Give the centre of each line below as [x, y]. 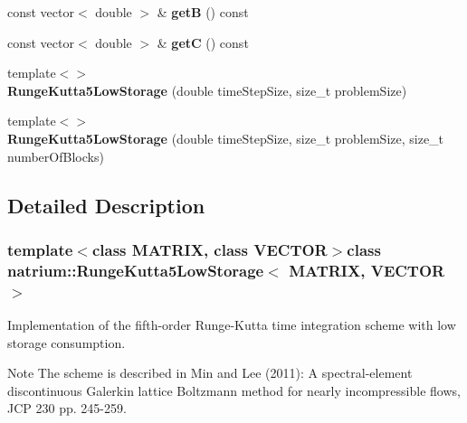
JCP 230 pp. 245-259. [67, 408]
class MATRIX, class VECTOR [210, 249]
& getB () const [203, 12]
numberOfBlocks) [56, 156]
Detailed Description [106, 205]
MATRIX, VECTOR [367, 270]
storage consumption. [67, 342]
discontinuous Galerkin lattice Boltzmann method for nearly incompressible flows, [234, 390]
